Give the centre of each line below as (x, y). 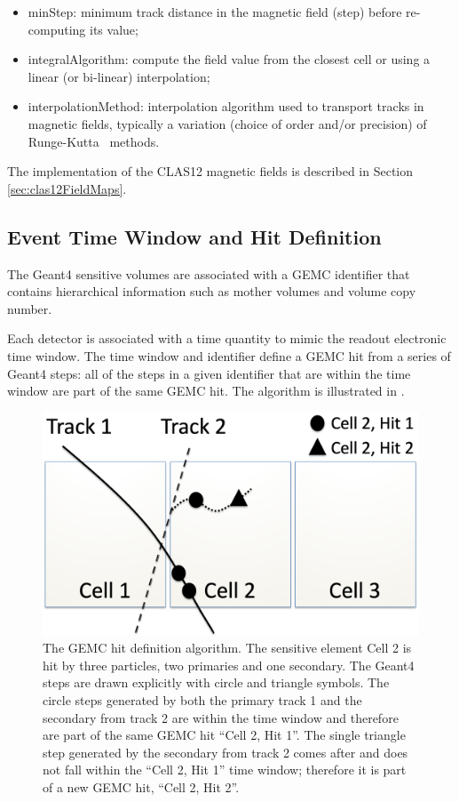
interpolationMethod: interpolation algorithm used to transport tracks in (226, 106)
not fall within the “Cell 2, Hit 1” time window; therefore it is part (225, 770)
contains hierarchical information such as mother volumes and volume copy (212, 291)
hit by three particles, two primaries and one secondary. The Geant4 (229, 665)
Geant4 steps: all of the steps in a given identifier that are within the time (209, 373)
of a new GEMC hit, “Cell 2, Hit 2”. (141, 786)
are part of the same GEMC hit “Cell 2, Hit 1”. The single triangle (224, 735)
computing (57, 29)
